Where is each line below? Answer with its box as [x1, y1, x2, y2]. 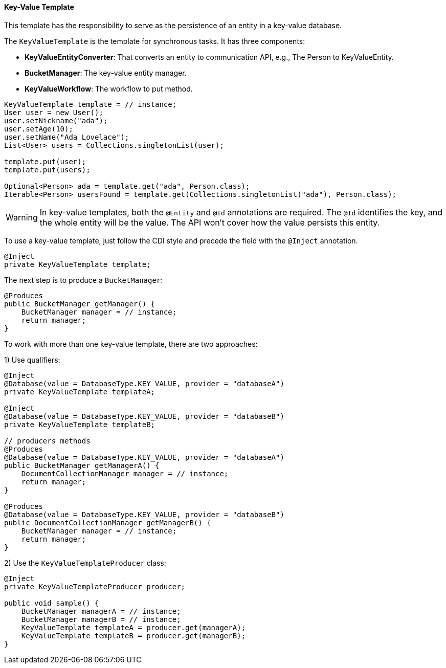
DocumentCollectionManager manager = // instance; [21, 469, 229, 478]
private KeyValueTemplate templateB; [4, 420, 155, 429]
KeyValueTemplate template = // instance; [4, 100, 177, 108]
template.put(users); [4, 165, 91, 174]
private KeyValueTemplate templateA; [4, 387, 155, 396]
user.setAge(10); [4, 124, 73, 133]
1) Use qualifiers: [4, 355, 60, 364]
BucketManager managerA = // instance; [21, 607, 181, 615]
